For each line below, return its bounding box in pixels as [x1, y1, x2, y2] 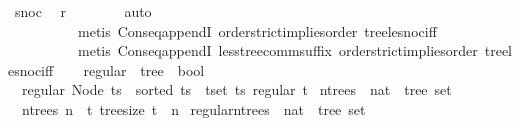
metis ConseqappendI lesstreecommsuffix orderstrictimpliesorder [77, 40, 478, 61]
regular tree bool [83, 59, 205, 80]
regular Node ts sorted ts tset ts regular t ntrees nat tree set [21, 79, 452, 100]
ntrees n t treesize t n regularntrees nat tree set [21, 98, 366, 119]
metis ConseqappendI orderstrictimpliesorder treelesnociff [77, 20, 437, 41]
